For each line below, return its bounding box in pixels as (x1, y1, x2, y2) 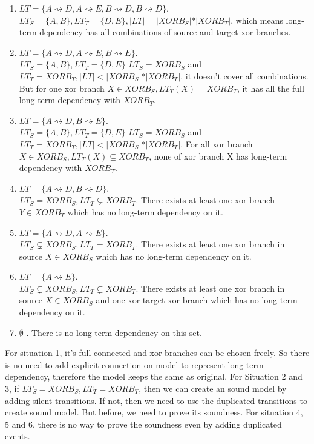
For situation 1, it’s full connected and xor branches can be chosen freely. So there (5, 346, 310, 359)
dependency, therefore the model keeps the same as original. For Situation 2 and (5, 370, 303, 383)
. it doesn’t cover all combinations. (180, 69, 309, 82)
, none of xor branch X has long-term (149, 149, 287, 162)
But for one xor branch (19, 81, 105, 94)
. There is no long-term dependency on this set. (26, 326, 202, 338)
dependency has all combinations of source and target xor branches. (39, 25, 291, 38)
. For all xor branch (180, 137, 253, 150)
